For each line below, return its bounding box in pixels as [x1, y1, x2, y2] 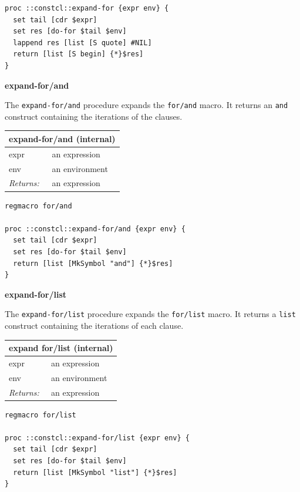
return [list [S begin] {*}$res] [13, 50, 144, 59]
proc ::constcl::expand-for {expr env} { [5, 4, 169, 12]
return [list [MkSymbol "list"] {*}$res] [13, 468, 177, 477]
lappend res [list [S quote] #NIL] [13, 38, 152, 47]
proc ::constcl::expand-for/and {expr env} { [5, 224, 186, 233]
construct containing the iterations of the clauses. [5, 110, 183, 122]
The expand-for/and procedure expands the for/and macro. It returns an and [5, 99, 288, 111]
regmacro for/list [5, 410, 76, 419]
